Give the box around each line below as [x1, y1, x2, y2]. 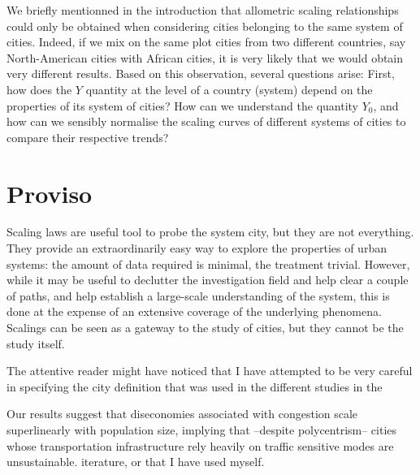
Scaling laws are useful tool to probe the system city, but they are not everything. [6, 223, 414, 240]
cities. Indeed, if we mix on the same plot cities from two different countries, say [6, 33, 406, 50]
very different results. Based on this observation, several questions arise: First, [6, 65, 395, 82]
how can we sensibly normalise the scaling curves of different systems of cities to [6, 113, 406, 130]
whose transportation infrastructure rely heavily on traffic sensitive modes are [6, 437, 394, 454]
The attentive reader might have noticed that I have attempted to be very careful [6, 362, 413, 379]
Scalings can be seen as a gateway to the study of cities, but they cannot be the [6, 319, 404, 336]
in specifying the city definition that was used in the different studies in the [6, 378, 383, 395]
